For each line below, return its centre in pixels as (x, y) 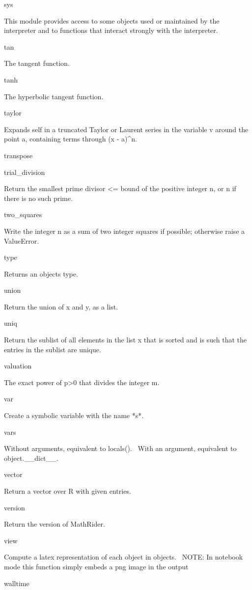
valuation (18, 366)
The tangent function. (37, 63)
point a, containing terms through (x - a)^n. (70, 139)
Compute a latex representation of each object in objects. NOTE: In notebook (124, 557)
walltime (17, 583)
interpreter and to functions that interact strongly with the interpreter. (111, 30)
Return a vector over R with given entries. (68, 491)
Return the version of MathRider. (55, 524)
